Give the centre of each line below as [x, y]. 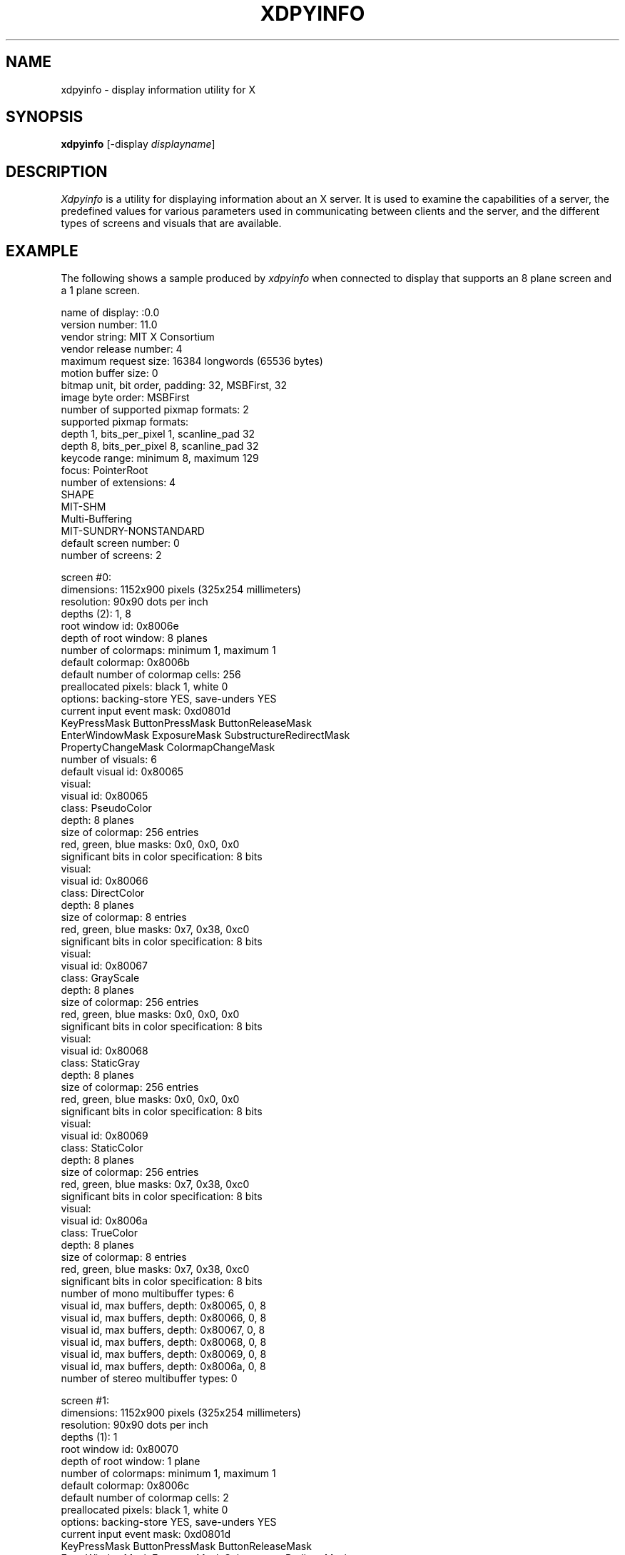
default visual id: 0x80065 [122, 772]
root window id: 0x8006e [120, 626]
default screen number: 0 [120, 543]
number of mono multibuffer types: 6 [148, 1294]
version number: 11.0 [109, 325]
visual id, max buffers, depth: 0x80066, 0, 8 [164, 1318]
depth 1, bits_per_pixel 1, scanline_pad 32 [158, 434]
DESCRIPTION [57, 171]
